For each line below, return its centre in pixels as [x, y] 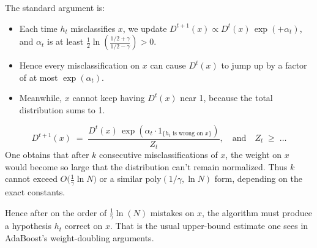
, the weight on [254, 155]
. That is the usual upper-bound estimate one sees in [209, 226]
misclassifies [93, 28]
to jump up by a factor [264, 65]
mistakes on [172, 212]
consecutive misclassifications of [158, 155]
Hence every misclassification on [80, 65]
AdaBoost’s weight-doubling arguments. [80, 238]
